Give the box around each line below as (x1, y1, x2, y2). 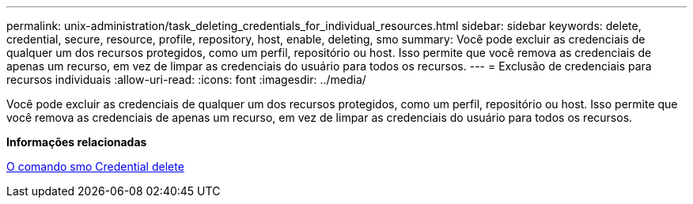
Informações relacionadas (6, 135, 147, 149)
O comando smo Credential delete (6, 160, 184, 173)
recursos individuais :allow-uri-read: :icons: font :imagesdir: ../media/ (6, 73, 366, 86)
